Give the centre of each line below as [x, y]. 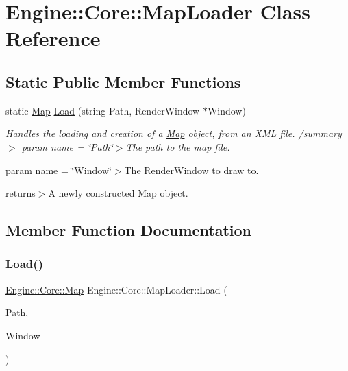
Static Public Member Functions [123, 81]
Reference [53, 38]
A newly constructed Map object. [118, 193]
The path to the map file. [178, 146]
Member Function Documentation [129, 230]
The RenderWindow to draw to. [191, 170]
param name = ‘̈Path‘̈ [67, 146]
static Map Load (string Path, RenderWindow [103, 110]
